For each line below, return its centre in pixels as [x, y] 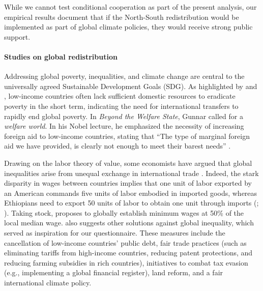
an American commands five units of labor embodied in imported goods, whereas [131, 193]
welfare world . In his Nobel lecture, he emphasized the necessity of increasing [124, 126]
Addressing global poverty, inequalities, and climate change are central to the [124, 76]
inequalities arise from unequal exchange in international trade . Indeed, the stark [131, 173]
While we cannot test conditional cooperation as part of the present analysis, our [130, 7]
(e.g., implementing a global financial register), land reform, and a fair [114, 272]
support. [17, 36]
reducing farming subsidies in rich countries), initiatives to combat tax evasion [126, 262]
